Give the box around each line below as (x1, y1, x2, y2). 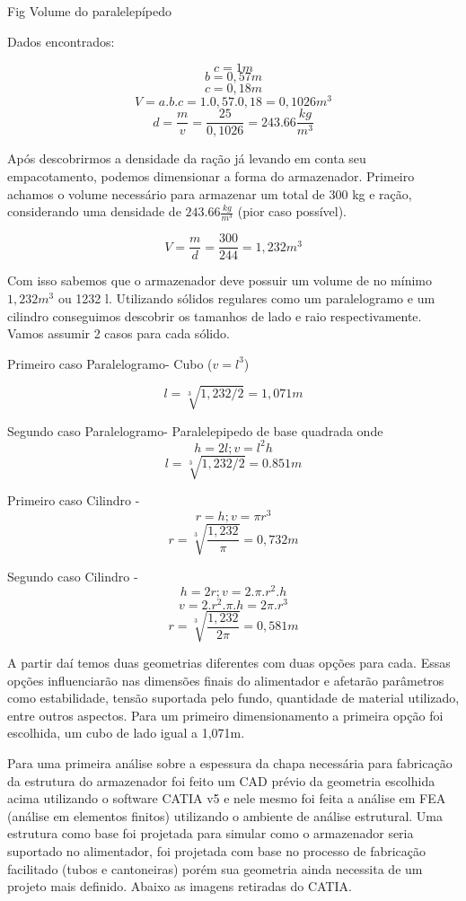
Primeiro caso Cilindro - (7, 491, 140, 510)
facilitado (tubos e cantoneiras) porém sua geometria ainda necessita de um (7, 859, 423, 878)
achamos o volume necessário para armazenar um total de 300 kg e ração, (7, 184, 412, 203)
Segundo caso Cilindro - (7, 566, 138, 585)
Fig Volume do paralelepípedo (7, 2, 172, 20)
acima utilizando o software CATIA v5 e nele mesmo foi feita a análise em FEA (7, 789, 446, 808)
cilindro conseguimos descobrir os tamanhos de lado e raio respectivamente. (7, 306, 422, 325)
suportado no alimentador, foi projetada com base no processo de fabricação (7, 841, 426, 860)
